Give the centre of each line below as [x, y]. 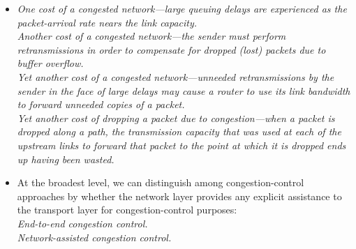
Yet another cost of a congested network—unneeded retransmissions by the [176, 76]
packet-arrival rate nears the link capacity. [107, 22]
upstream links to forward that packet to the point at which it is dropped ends [181, 145]
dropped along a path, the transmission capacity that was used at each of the [179, 131]
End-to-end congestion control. [82, 223]
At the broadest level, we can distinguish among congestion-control [161, 182]
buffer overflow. [50, 63]
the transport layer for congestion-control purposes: [127, 210]
